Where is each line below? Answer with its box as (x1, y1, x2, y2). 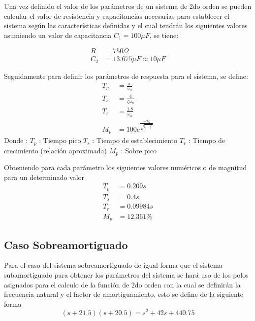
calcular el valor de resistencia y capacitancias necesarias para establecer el (4, 10, 229, 21)
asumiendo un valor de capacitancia (4, 30, 112, 40)
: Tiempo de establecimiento (92, 135, 178, 145)
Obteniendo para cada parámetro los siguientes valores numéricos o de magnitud (4, 162, 247, 173)
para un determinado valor (4, 172, 85, 182)
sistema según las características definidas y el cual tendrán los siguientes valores (4, 20, 248, 31)
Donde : (4, 135, 28, 145)
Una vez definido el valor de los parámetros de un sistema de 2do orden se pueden (4, 1, 252, 11)
